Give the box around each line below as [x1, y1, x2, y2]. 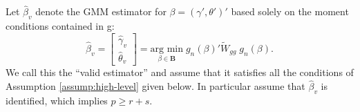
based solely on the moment [231, 4, 349, 19]
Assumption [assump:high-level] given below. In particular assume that [6, 79, 305, 93]
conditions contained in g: [6, 19, 115, 33]
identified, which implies [6, 93, 108, 107]
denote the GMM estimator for [35, 4, 167, 19]
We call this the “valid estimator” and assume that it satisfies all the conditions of [6, 65, 354, 80]
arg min [150, 44, 183, 54]
